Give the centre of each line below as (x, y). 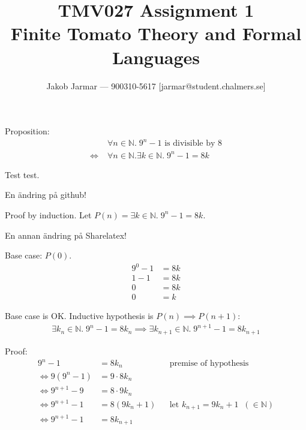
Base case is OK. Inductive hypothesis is (79, 316)
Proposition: (27, 131)
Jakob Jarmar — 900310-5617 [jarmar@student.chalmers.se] (156, 85)
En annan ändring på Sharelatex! (66, 235)
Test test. (22, 174)
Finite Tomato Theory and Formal (156, 33)
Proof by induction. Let (48, 214)
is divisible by (190, 144)
